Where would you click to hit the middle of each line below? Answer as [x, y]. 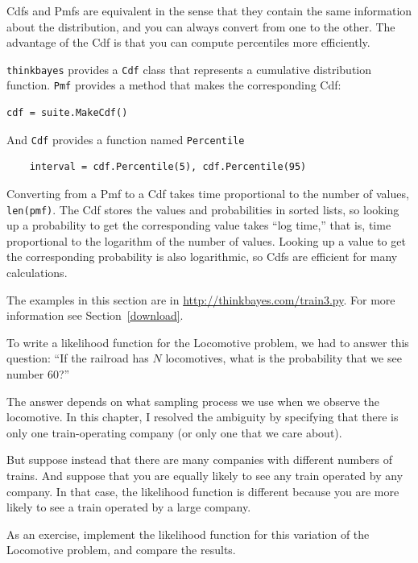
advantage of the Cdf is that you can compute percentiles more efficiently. [188, 42]
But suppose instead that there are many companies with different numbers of [200, 460]
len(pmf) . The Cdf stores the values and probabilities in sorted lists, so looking [203, 209]
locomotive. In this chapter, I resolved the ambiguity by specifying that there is [203, 417]
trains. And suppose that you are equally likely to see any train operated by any [205, 475]
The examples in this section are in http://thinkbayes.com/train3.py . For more [201, 299]
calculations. [37, 272]
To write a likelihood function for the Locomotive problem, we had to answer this [208, 342]
